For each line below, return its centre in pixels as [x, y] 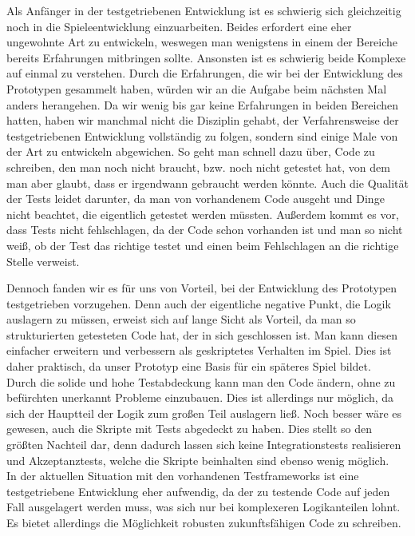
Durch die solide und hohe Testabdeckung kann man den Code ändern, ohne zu [201, 381]
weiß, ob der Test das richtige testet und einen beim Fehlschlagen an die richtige [203, 245]
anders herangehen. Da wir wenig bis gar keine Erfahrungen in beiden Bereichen [203, 104]
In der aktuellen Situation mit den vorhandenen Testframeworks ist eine [183, 476]
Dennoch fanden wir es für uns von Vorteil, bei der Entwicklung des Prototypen [202, 288]
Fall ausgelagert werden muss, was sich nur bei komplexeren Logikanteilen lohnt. [204, 507]
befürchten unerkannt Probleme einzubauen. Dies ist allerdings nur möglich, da [200, 397]
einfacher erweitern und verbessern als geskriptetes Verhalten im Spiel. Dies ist [199, 350]
